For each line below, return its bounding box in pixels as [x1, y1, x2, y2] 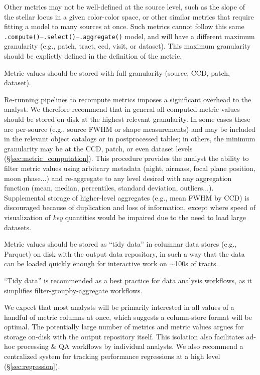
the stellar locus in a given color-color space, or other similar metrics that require [4, 11, 254, 22]
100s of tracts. [175, 258, 218, 269]
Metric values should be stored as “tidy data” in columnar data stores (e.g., [4, 239, 237, 249]
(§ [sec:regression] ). [4, 360, 60, 371]
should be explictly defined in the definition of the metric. [4, 51, 182, 61]
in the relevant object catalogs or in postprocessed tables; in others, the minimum [4, 133, 255, 144]
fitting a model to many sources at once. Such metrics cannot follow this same [4, 21, 244, 32]
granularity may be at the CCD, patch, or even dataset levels [4, 143, 193, 153]
